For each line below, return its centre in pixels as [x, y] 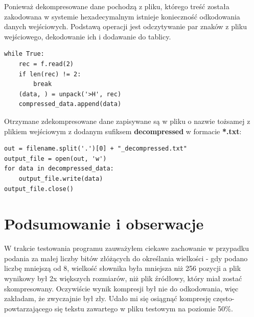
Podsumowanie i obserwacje [104, 224]
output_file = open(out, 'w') [55, 158]
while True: [24, 54]
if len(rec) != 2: [50, 74]
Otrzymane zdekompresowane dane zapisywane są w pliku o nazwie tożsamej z [127, 121]
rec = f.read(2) [46, 64]
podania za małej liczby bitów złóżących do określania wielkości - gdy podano [126, 258]
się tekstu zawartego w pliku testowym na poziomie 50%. [144, 308]
